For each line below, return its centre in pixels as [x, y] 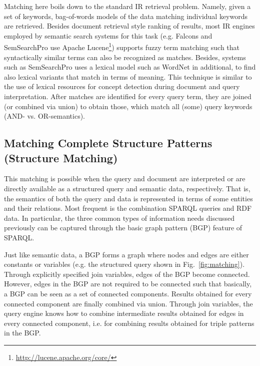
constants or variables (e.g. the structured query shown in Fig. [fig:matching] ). [124, 264]
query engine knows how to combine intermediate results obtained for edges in [124, 313]
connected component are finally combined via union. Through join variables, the [128, 303]
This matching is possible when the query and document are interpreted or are [125, 178]
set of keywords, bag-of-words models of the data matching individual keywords [126, 16]
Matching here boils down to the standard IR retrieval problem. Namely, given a [127, 6]
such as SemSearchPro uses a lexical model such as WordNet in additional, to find [130, 67]
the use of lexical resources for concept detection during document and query [122, 86]
